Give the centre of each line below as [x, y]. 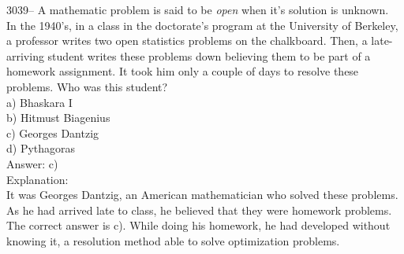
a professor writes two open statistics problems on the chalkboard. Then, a [187, 40]
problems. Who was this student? [87, 86]
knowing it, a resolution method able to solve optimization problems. [173, 240]
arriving [25, 55]
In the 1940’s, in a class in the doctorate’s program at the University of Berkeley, [202, 25]
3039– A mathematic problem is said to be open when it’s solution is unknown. [198, 9]
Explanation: [37, 179]
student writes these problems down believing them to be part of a [209, 55]
